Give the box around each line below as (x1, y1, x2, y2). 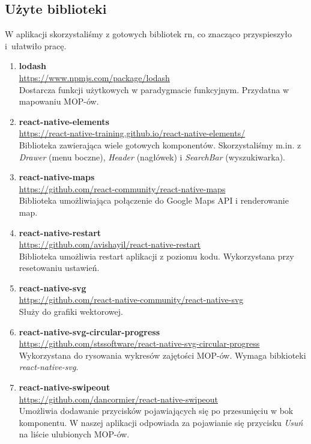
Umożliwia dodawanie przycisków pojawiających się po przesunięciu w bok (19, 404, 294, 417)
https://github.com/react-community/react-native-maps (19, 182, 226, 195)
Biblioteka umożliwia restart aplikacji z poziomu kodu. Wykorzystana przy (19, 249, 294, 262)
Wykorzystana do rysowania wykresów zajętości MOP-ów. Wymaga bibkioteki (19, 348, 306, 361)
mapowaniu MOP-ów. (19, 95, 99, 108)
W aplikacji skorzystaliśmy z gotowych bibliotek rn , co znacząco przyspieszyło (5, 28, 292, 40)
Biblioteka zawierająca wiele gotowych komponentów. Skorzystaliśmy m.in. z (19, 138, 301, 151)
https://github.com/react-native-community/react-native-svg (19, 293, 244, 306)
